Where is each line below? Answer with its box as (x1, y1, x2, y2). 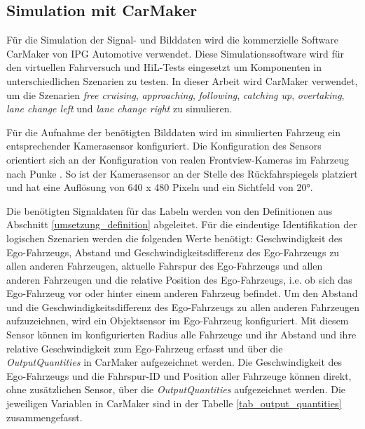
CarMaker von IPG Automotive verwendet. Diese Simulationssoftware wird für (6, 46, 345, 60)
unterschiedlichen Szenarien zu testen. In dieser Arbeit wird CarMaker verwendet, (6, 73, 358, 88)
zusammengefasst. (6, 409, 83, 424)
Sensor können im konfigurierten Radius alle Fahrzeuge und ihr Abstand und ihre (6, 327, 357, 342)
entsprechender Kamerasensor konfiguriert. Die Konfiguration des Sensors (6, 138, 322, 153)
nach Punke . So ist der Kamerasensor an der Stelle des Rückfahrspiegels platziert (6, 166, 358, 180)
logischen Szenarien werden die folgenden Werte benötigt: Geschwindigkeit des (6, 230, 343, 245)
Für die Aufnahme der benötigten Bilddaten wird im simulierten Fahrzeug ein (6, 124, 340, 139)
